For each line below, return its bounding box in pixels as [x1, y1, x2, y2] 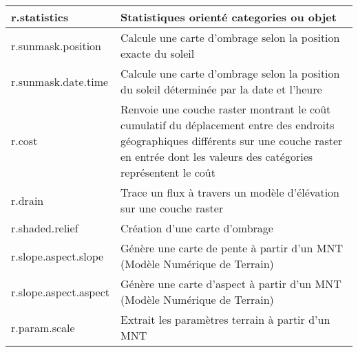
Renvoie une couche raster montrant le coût [120, 101, 331, 117]
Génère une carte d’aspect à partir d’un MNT [120, 276, 341, 291]
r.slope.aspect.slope [11, 247, 104, 264]
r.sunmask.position [11, 37, 102, 54]
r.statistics [11, 9, 69, 25]
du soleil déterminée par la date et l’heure [120, 81, 322, 97]
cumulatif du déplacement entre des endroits [120, 117, 335, 133]
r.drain [11, 192, 44, 208]
